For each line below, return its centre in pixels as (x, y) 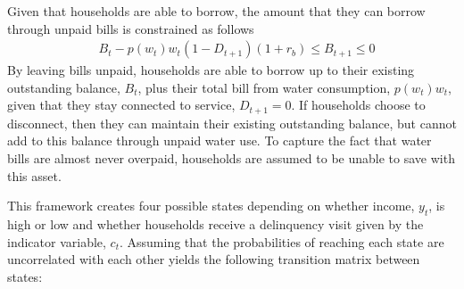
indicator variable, (57, 241)
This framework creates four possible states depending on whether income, (211, 206)
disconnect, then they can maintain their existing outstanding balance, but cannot (232, 123)
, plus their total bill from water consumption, (264, 87)
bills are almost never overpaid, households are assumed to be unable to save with (231, 158)
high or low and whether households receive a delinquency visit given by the (215, 224)
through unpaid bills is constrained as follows (131, 28)
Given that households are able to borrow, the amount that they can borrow (216, 11)
